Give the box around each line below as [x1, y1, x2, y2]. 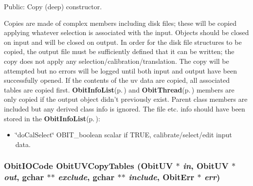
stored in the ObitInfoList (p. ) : [4, 113, 100, 123]
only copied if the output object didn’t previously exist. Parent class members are [4, 94, 248, 104]
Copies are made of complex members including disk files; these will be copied [4, 18, 236, 28]
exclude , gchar [58, 171, 115, 183]
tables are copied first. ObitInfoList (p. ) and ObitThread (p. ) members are [4, 84, 235, 94]
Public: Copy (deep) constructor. [4, 1, 102, 11]
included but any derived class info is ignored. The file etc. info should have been [4, 103, 245, 113]
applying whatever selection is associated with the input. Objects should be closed [4, 27, 249, 37]
